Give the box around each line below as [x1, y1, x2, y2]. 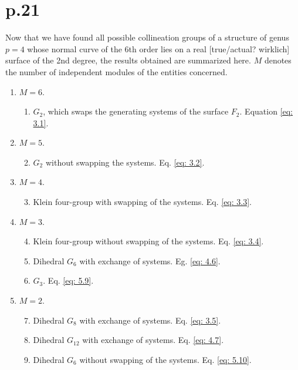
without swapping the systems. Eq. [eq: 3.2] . [45, 156, 205, 168]
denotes [264, 54, 292, 66]
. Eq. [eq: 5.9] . [43, 274, 94, 287]
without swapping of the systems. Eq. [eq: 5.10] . [79, 353, 252, 365]
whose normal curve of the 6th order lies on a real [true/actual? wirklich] [27, 42, 290, 55]
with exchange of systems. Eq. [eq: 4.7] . [82, 334, 224, 346]
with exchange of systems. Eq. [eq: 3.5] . [79, 314, 221, 326]
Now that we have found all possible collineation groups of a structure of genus [5, 31, 289, 43]
